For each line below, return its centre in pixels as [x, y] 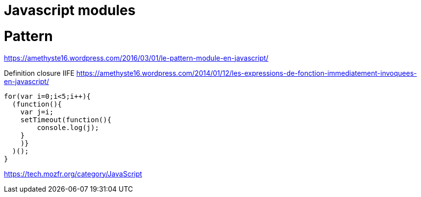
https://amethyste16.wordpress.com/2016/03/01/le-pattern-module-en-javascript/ [136, 58]
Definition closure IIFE [39, 73]
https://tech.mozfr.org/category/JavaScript [73, 174]
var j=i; [37, 112]
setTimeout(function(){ [66, 120]
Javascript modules [70, 10]
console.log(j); [68, 127]
